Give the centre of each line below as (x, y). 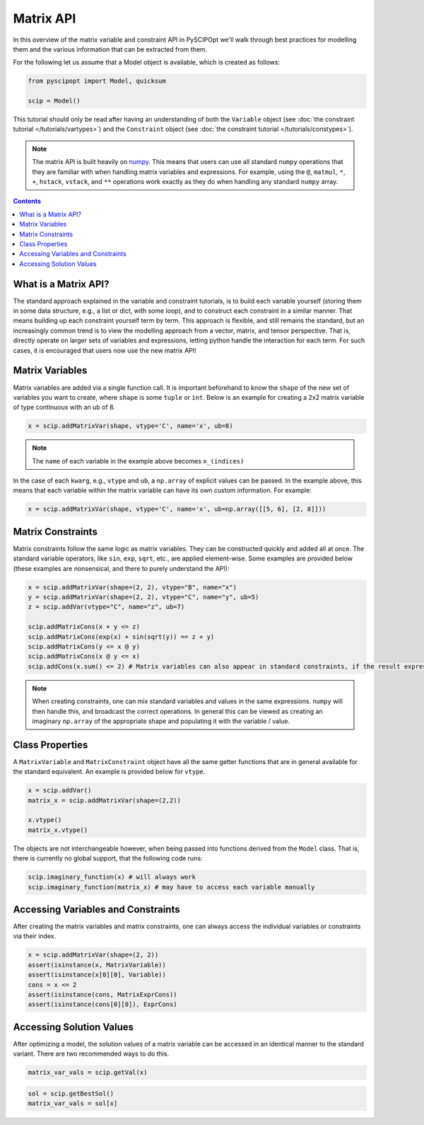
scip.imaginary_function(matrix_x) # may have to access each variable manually (171, 887)
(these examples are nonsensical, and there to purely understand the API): (121, 568)
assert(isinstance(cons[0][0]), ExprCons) (102, 1004)
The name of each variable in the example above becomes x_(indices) (138, 461)
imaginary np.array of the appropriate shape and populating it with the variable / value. (161, 721)
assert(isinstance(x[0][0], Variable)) (97, 975)
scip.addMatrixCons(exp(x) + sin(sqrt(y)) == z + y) (121, 636)
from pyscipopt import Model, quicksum (97, 81)
